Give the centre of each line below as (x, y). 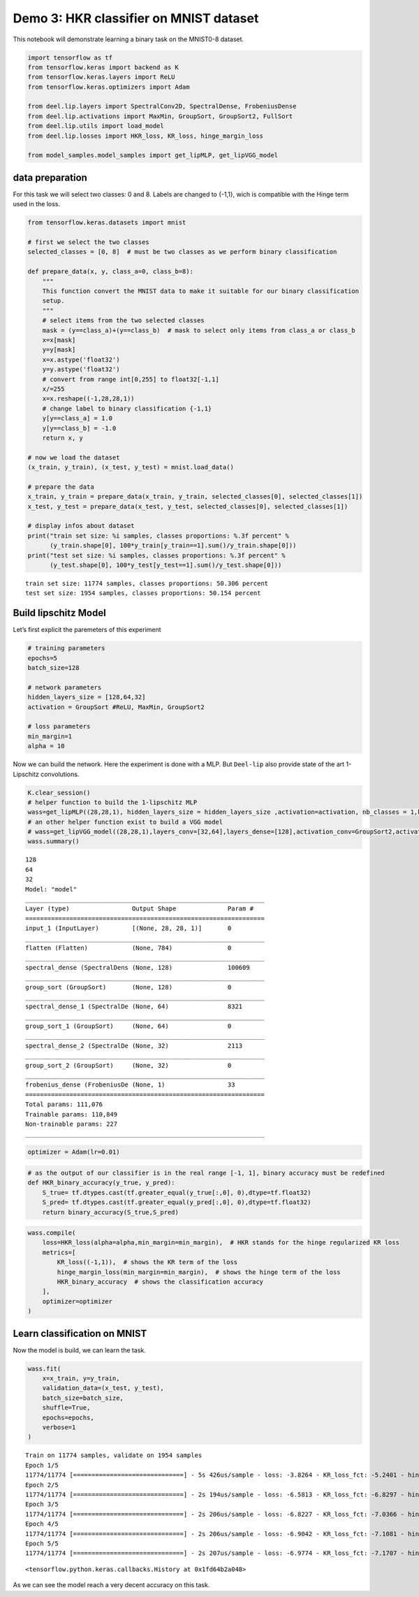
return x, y (63, 438)
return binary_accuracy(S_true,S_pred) (111, 1212)
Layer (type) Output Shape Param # (140, 909)
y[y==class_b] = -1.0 (79, 428)
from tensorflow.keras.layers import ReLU (101, 77)
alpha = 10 (46, 746)
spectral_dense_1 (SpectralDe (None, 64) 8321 (134, 1007)
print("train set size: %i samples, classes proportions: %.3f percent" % (159, 536)
